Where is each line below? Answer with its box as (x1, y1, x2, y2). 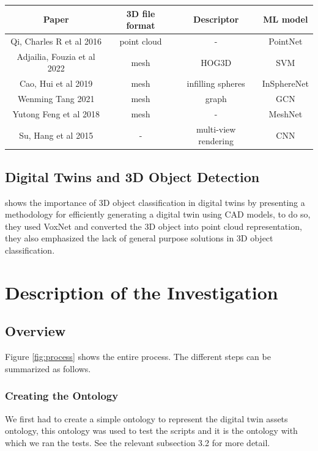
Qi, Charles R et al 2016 (10, 34, 102, 47)
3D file (126, 7, 155, 20)
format (126, 19, 155, 32)
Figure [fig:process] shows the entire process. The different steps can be (5, 350, 271, 363)
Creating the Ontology (5, 388, 119, 403)
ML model (263, 13, 308, 26)
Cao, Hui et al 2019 (19, 77, 93, 90)
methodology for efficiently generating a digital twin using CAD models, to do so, (5, 208, 311, 221)
